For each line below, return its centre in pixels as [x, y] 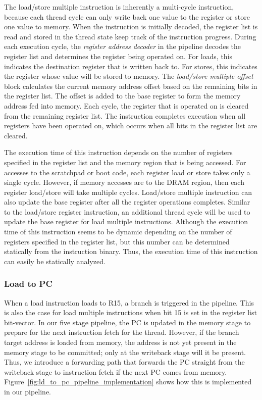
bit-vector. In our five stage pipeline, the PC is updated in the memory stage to [127, 322]
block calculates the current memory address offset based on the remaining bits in [131, 86]
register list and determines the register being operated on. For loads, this [118, 56]
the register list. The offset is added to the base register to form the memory [122, 96]
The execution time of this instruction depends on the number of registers [118, 152]
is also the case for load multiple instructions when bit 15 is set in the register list [130, 312]
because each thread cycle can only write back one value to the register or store [127, 16]
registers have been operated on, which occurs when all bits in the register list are [131, 126]
